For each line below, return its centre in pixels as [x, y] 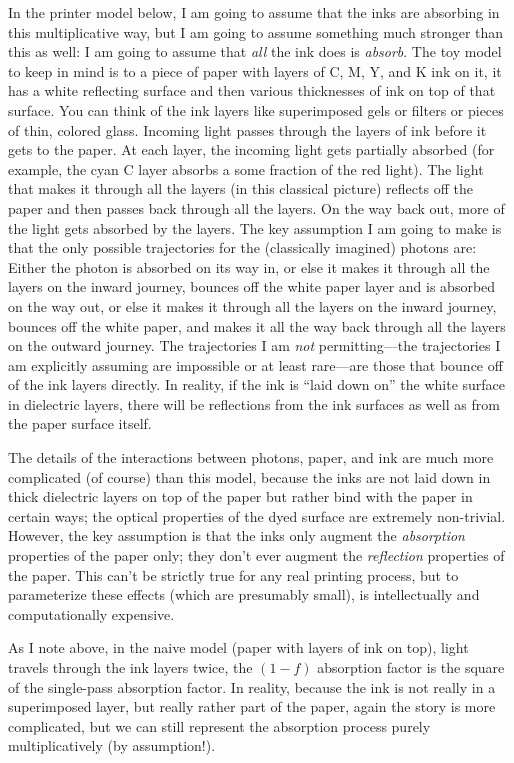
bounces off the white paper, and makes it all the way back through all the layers [257, 325]
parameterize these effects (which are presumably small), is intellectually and [244, 594]
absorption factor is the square [411, 667]
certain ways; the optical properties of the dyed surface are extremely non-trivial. [257, 515]
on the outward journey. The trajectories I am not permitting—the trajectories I [254, 345]
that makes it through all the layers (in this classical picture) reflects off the [240, 188]
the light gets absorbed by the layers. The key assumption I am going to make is [255, 227]
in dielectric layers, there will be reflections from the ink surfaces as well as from [254, 403]
